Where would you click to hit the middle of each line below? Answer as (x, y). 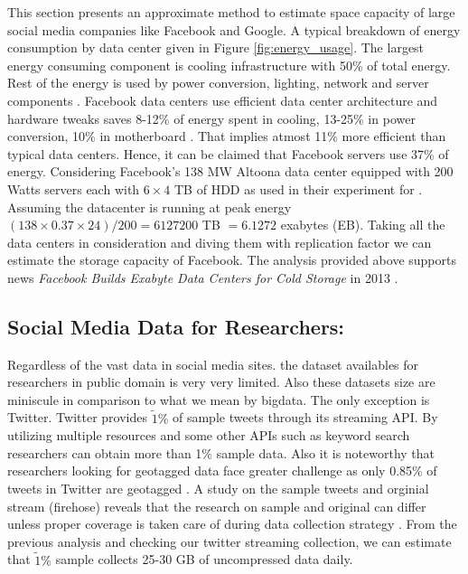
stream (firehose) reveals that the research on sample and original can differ (217, 506)
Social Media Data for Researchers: (176, 326)
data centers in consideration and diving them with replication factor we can (220, 242)
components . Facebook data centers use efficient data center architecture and (223, 100)
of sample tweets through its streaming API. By (305, 417)
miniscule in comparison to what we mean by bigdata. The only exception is (219, 399)
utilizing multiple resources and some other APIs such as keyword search (209, 435)
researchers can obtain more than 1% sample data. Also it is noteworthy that (221, 452)
